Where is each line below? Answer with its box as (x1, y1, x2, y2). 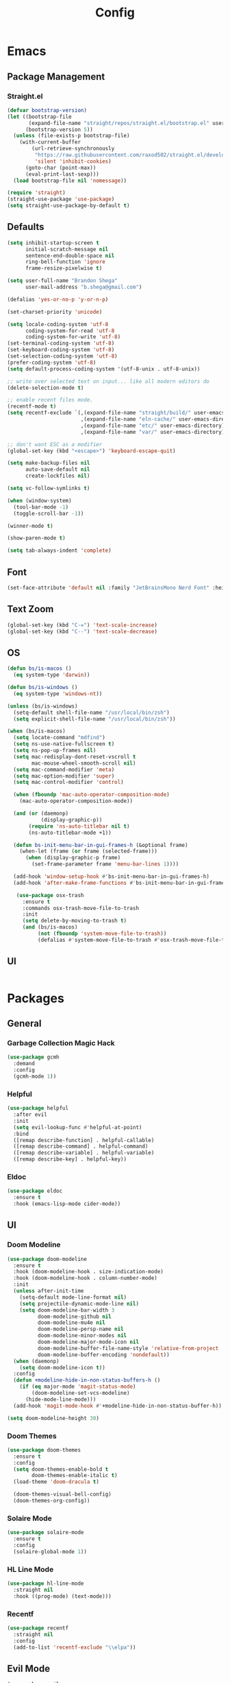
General (7, 1018, 42, 1030)
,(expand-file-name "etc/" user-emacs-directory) (80, 422, 225, 429)
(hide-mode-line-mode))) (25, 1395, 97, 1403)
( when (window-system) (7, 497, 72, 504)
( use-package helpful (7, 1105, 69, 1112)
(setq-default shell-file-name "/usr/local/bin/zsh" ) (13, 709, 170, 716)
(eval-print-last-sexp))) (25, 170, 99, 178)
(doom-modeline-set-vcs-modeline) (31, 1390, 130, 1397)
